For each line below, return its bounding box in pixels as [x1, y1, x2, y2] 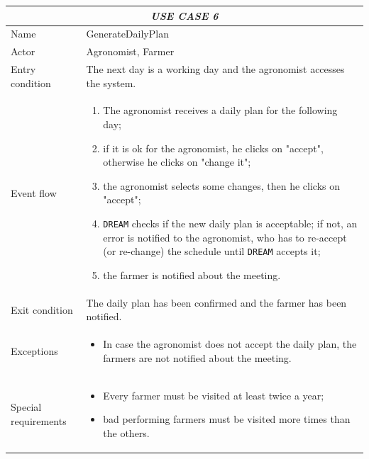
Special [11, 399, 42, 414]
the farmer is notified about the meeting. [103, 267, 281, 282]
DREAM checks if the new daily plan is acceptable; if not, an [103, 216, 358, 231]
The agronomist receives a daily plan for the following [103, 103, 338, 118]
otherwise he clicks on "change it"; [103, 154, 251, 169]
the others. [103, 425, 150, 440]
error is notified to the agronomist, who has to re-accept [103, 229, 347, 244]
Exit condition [11, 302, 73, 317]
